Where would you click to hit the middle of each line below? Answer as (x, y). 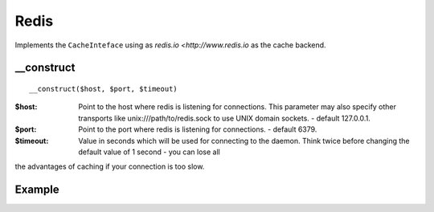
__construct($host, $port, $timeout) (104, 89)
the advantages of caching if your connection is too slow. (110, 167)
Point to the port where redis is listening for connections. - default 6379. (198, 129)
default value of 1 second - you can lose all (149, 152)
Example (37, 190)
